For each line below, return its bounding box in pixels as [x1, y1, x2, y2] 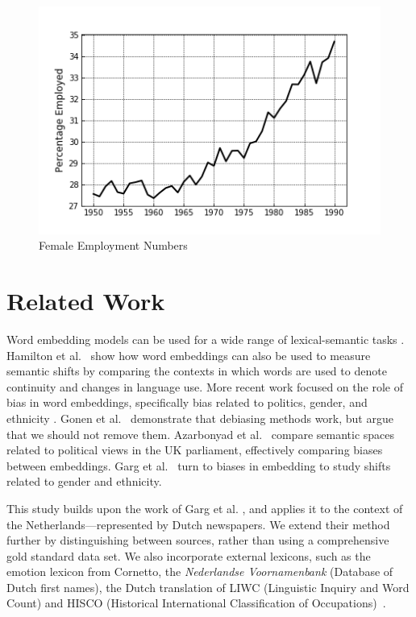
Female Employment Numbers [39, 237, 188, 254]
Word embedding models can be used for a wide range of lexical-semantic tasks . [6, 330, 405, 347]
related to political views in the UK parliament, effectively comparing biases [6, 441, 383, 458]
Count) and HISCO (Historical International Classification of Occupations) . [6, 594, 386, 611]
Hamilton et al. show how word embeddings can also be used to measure [6, 346, 371, 363]
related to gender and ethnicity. [6, 473, 162, 490]
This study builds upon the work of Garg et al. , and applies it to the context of [6, 499, 403, 516]
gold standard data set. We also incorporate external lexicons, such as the [6, 547, 371, 564]
